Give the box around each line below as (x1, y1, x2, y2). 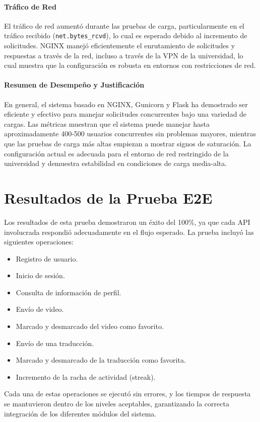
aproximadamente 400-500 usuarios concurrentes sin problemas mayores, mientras (4, 128, 256, 139)
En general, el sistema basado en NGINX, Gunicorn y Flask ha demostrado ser (4, 99, 248, 109)
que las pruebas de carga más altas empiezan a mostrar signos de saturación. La (4, 138, 251, 148)
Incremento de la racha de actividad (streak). (16, 371, 156, 382)
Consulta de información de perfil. (16, 287, 121, 297)
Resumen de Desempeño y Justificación (4, 79, 145, 90)
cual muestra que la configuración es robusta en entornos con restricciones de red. (4, 60, 256, 70)
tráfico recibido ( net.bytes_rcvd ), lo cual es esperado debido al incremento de (4, 30, 247, 41)
